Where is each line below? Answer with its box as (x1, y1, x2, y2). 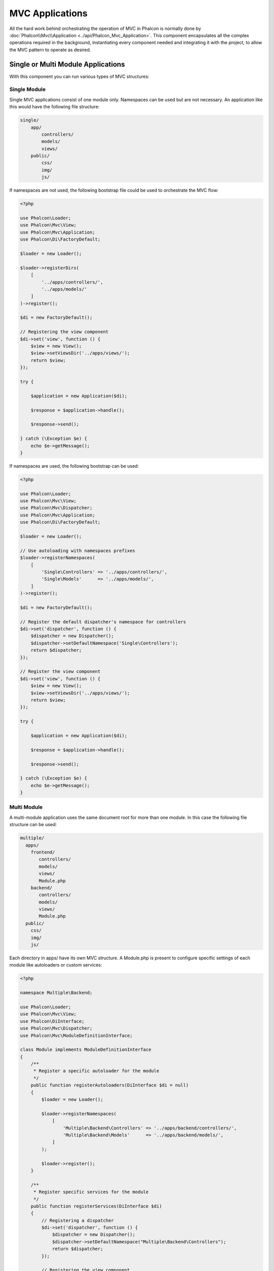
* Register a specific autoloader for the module (33, 1068, 159, 1074)
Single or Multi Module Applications (9, 60, 125, 69)
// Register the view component (20, 669, 101, 675)
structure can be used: (9, 822, 57, 828)
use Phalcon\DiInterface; (20, 1018, 85, 1024)
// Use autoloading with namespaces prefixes (20, 548, 135, 554)
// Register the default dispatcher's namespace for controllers (20, 619, 186, 625)
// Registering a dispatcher (41, 1218, 114, 1223)
